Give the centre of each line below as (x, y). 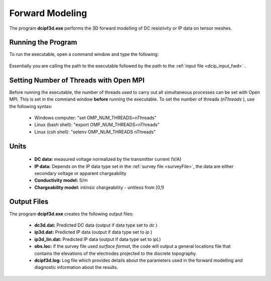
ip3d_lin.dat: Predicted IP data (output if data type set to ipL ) (98, 239)
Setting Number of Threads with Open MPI (77, 80)
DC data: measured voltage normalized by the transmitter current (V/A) (108, 159)
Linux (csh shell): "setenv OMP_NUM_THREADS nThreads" (95, 132)
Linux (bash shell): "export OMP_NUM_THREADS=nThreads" (97, 125)
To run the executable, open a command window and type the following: (84, 54)
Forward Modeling (48, 13)
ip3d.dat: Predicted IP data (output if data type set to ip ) (93, 232)
